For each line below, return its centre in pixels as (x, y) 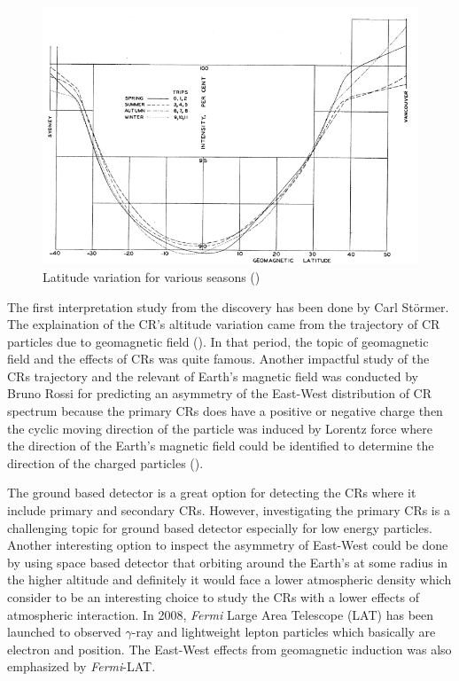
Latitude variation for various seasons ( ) (152, 276)
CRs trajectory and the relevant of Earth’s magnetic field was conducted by (213, 376)
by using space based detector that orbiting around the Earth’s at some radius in (228, 562)
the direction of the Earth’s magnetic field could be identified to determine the (221, 446)
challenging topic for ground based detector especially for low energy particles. (220, 527)
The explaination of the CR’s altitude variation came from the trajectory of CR (224, 324)
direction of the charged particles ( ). (105, 462)
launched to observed (64, 632)
